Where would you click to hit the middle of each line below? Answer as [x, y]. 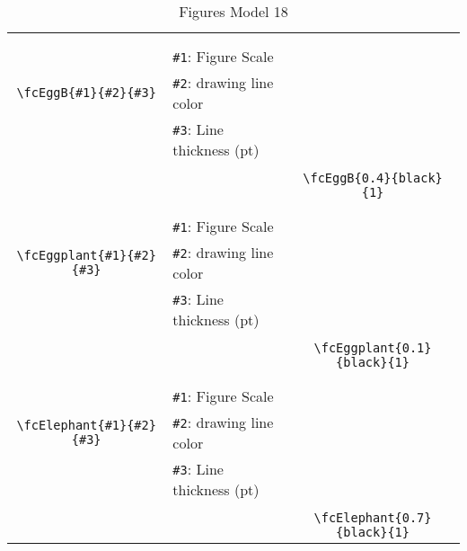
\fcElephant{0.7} [373, 518]
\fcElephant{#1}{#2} [86, 425]
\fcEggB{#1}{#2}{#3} [86, 93]
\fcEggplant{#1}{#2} [86, 255]
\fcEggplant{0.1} [373, 348]
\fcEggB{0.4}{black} [373, 178]
